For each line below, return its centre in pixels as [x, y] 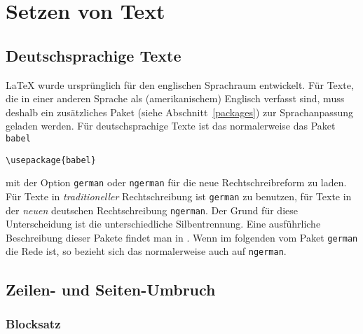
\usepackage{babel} [51, 160]
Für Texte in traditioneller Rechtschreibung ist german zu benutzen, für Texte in [179, 196]
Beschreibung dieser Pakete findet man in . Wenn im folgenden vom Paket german [182, 237]
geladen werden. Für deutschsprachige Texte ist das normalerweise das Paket [171, 126]
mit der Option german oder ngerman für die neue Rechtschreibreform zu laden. [176, 182]
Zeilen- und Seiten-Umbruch [111, 289]
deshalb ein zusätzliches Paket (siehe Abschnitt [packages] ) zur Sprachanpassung [179, 112]
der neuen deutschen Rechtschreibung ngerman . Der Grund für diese [152, 210]
